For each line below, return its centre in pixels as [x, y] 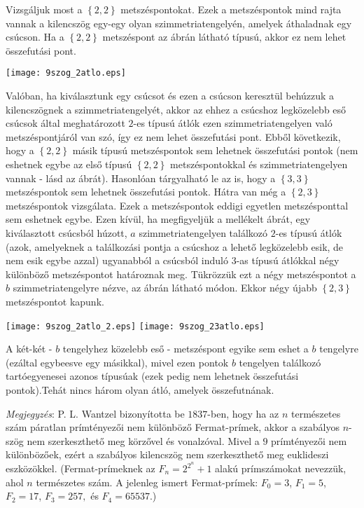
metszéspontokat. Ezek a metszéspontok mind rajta [231, 9]
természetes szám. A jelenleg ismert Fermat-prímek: [147, 482]
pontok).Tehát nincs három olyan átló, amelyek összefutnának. [140, 389]
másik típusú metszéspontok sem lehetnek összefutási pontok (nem [215, 150]
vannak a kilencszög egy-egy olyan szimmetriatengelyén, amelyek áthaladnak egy [179, 23]
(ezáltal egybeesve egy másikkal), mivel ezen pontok [117, 362]
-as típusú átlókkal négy [288, 260]
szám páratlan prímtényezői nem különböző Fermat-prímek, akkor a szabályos [173, 427]
